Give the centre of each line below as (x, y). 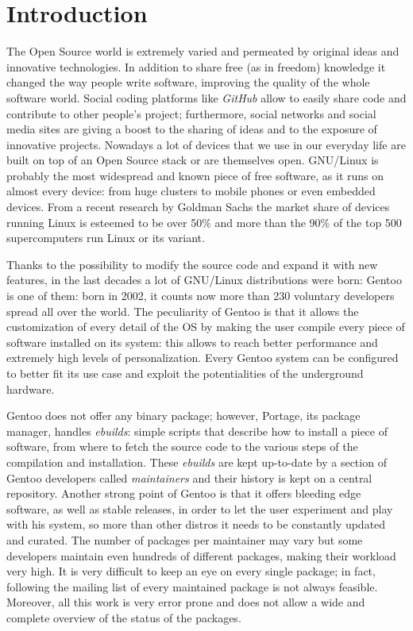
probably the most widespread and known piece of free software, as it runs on (195, 175)
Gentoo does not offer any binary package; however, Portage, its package (183, 416)
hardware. (31, 389)
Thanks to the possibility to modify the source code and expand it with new (192, 264)
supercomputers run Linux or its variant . (106, 238)
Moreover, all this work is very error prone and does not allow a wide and (186, 602)
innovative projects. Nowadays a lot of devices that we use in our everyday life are (206, 144)
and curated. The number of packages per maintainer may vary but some (185, 539)
